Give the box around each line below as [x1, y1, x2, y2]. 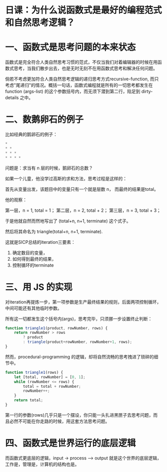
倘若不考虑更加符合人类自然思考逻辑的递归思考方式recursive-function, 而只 [5, 76, 159, 82]
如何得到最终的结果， [12, 256, 56, 262]
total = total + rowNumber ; [23, 384, 81, 389]
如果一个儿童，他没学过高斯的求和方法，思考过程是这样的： [5, 175, 127, 181]
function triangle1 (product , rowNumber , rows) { [5, 325, 108, 330]
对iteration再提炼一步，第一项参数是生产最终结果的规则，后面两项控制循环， [5, 299, 162, 305]
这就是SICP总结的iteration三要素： [5, 239, 76, 245]
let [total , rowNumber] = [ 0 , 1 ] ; [14, 374, 85, 379]
